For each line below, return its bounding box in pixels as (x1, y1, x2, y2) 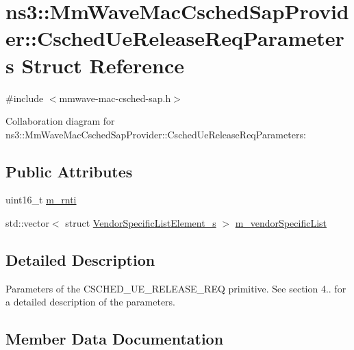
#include (5, 90, 44, 105)
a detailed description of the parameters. (5, 295, 175, 309)
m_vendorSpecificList (235, 216, 327, 230)
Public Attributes (5, 160, 133, 182)
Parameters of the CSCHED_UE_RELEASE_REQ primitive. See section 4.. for (5, 281, 346, 295)
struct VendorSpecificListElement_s (65, 216, 216, 230)
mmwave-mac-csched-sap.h (59, 90, 171, 105)
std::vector (5, 216, 49, 230)
